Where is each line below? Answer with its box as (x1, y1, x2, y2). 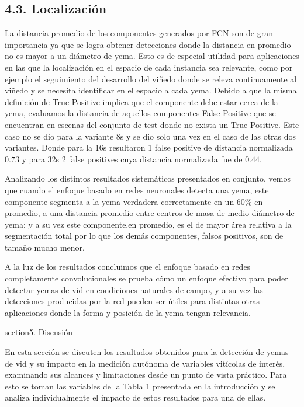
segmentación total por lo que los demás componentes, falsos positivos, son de (5, 229, 284, 242)
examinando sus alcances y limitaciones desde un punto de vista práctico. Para (5, 368, 287, 381)
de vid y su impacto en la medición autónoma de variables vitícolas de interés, (5, 357, 285, 369)
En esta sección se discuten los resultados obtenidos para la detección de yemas (5, 346, 289, 358)
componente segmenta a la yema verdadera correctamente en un (5, 195, 234, 207)
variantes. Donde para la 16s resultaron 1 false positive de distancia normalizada (5, 141, 293, 154)
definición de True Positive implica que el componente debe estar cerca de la (5, 95, 278, 107)
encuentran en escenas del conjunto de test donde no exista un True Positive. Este (5, 118, 299, 130)
